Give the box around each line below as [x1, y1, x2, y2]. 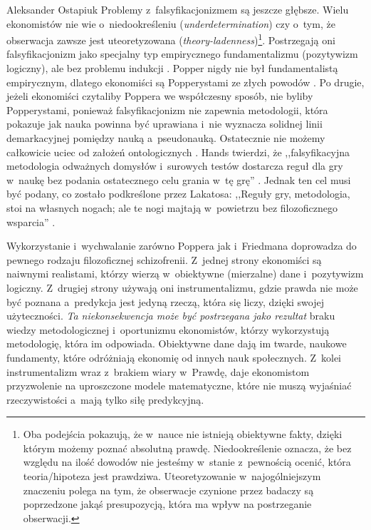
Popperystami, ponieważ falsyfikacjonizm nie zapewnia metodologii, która [6, 102, 328, 117]
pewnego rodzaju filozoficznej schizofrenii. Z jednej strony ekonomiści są [6, 252, 322, 267]
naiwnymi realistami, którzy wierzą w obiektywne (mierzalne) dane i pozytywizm [6, 266, 364, 281]
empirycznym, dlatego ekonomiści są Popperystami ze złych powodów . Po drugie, [6, 74, 365, 89]
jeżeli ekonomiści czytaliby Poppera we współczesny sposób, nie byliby [6, 88, 313, 103]
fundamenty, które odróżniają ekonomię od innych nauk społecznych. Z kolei [6, 350, 342, 365]
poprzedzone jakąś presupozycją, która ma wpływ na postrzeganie [23, 496, 312, 511]
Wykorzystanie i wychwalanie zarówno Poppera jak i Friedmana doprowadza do [6, 238, 357, 253]
